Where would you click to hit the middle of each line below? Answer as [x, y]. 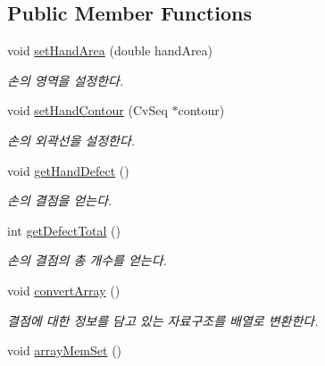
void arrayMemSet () [65, 350]
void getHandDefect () [68, 170]
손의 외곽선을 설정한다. [71, 140]
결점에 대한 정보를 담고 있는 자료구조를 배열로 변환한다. [163, 320]
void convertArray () [64, 290]
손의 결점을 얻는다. [60, 200]
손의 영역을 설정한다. [66, 80]
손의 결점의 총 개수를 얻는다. [87, 260]
